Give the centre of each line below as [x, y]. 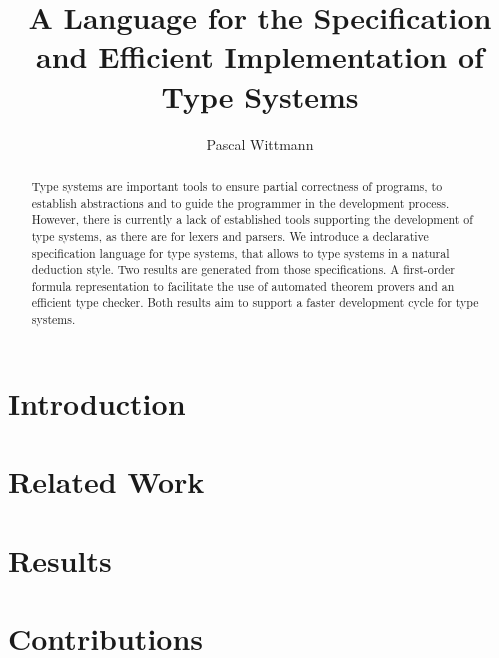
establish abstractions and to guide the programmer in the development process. [240, 202]
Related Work [106, 481]
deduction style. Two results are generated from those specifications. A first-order [243, 269]
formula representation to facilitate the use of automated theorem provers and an [243, 285]
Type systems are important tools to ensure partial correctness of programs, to [237, 185]
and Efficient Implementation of [260, 56]
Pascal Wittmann [260, 143]
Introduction [97, 402]
